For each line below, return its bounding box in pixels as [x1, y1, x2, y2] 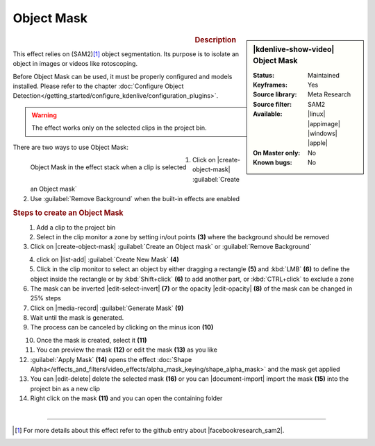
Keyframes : [253, 80, 288, 89]
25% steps [30, 294, 62, 302]
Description [194, 35, 236, 44]
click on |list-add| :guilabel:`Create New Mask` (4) [36, 255, 180, 264]
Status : [253, 71, 274, 79]
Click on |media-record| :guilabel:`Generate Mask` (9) [30, 304, 184, 312]
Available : [253, 110, 283, 118]
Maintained [308, 71, 340, 79]
